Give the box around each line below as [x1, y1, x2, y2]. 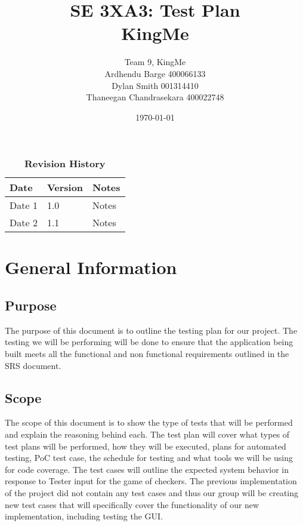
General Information [5, 255, 177, 279]
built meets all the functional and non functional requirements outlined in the [5, 347, 289, 360]
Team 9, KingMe [124, 56, 186, 68]
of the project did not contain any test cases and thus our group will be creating [5, 487, 299, 499]
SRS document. [5, 359, 61, 371]
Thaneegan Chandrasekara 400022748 [86, 91, 224, 103]
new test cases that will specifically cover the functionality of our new [5, 498, 259, 510]
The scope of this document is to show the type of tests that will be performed [5, 416, 293, 429]
